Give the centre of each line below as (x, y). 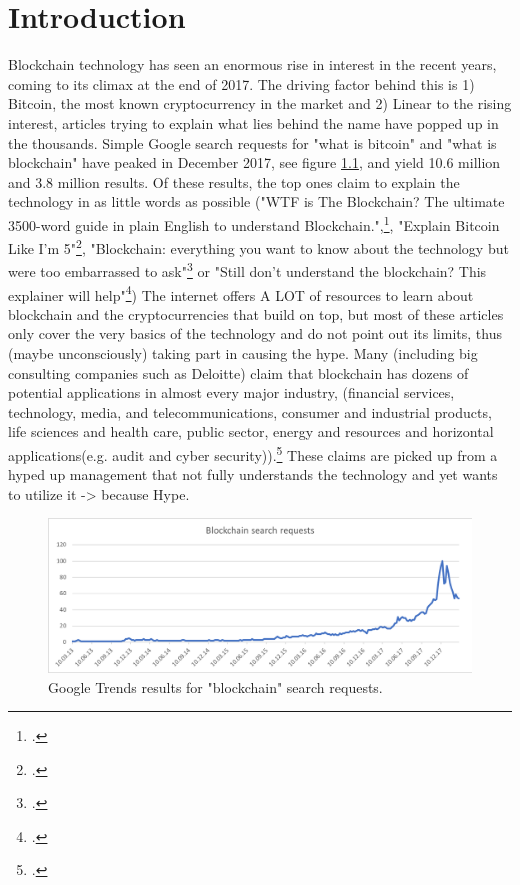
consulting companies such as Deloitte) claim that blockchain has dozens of (238, 372)
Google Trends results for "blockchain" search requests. (215, 686)
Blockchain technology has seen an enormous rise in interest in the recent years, (252, 64)
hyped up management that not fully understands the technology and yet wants (253, 474)
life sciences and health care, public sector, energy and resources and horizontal (251, 431)
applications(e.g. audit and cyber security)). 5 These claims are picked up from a (253, 453)
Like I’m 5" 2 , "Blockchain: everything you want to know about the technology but (258, 246)
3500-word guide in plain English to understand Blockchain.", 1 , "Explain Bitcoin (254, 223)
